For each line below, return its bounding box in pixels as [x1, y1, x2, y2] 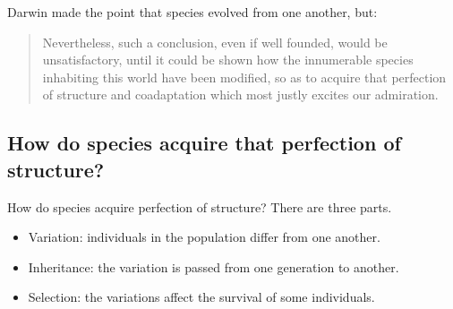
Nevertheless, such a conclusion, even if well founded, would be [42, 32, 388, 51]
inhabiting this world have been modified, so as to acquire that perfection [42, 67, 447, 86]
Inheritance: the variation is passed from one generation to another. [28, 257, 399, 276]
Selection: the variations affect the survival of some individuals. [28, 288, 375, 306]
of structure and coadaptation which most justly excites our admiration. [42, 85, 439, 104]
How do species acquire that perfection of [7, 129, 401, 157]
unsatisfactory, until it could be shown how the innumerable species [42, 50, 414, 69]
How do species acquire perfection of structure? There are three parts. [7, 197, 392, 216]
